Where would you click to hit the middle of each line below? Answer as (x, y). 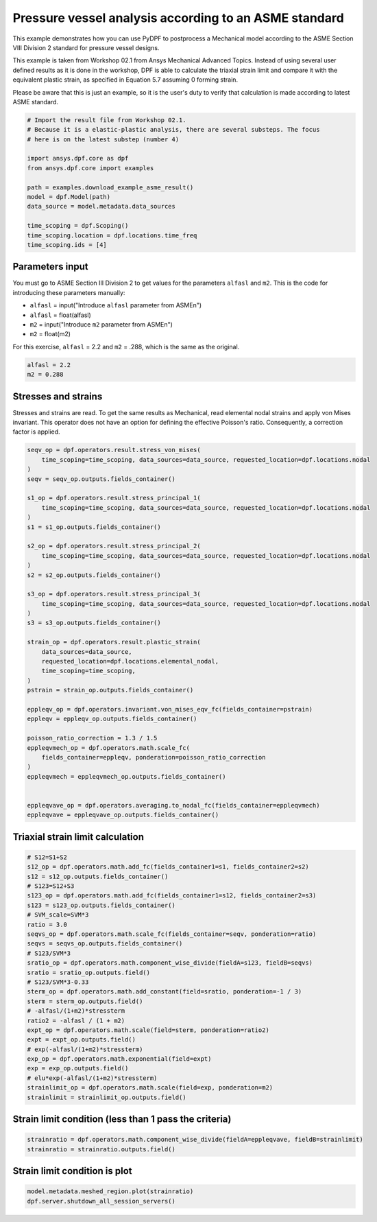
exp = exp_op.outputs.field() (78, 1068)
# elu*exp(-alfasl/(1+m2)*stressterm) (92, 1078)
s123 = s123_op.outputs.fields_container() (101, 905)
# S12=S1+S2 (47, 857)
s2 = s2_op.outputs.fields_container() (94, 575)
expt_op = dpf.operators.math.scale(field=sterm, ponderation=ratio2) (148, 1030)
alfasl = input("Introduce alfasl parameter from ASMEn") (116, 305)
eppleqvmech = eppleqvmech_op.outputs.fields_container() (126, 776)
